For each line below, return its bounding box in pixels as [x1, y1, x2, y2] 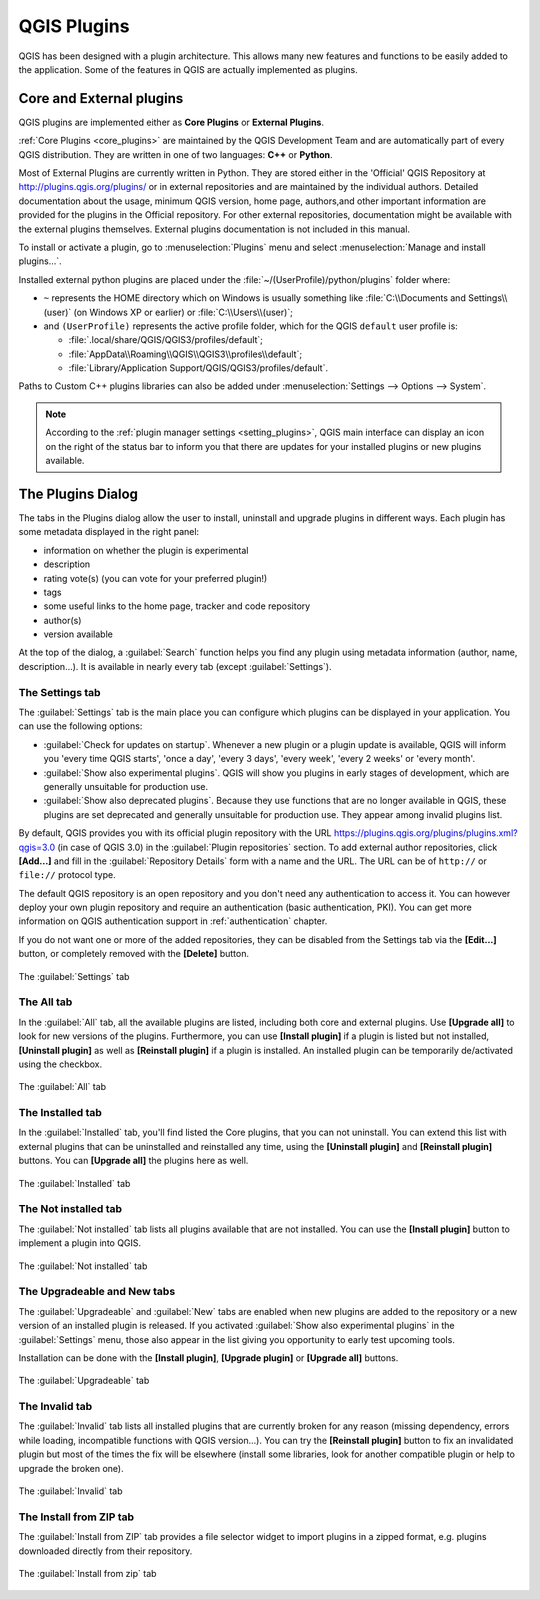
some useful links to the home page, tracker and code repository [43, 600, 311, 612]
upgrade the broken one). [18, 1462, 124, 1474]
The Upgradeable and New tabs [18, 1285, 176, 1299]
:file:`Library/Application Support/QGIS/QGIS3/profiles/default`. [68, 362, 329, 374]
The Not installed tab [18, 1202, 123, 1216]
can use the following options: [18, 720, 143, 732]
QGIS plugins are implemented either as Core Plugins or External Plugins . [18, 116, 325, 128]
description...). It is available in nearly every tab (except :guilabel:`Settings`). [18, 660, 332, 672]
